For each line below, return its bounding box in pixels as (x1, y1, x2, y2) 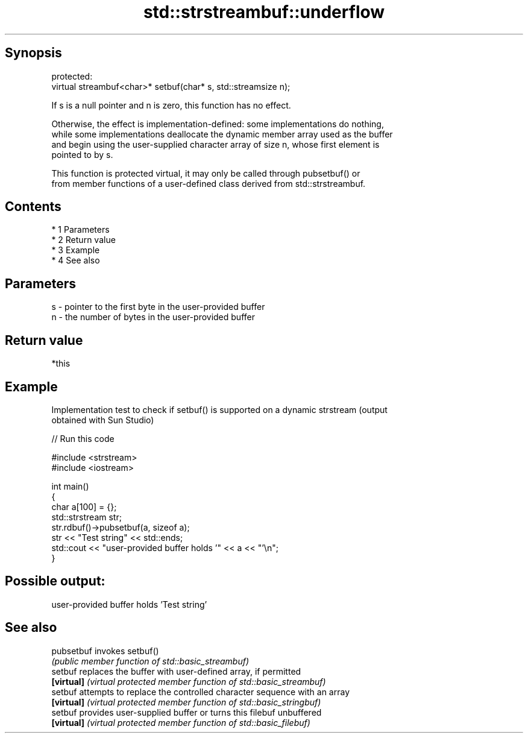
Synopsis (5, 45, 62, 61)
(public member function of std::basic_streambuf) (51, 655, 250, 666)
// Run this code (51, 433, 115, 444)
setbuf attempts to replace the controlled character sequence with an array (51, 686, 350, 697)
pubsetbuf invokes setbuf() (51, 645, 159, 656)
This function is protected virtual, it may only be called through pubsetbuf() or (51, 168, 360, 178)
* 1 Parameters (51, 224, 110, 235)
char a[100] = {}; (51, 501, 117, 512)
